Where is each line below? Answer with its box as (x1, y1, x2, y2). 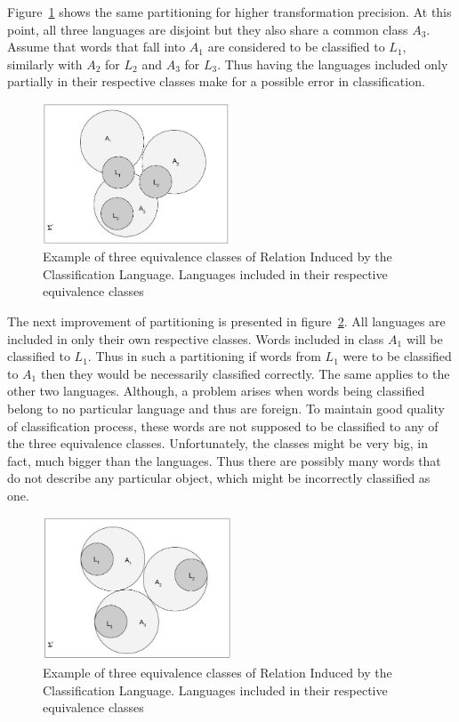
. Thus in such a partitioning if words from (87, 347, 321, 365)
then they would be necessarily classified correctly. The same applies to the (40, 364, 450, 382)
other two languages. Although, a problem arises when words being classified (7, 381, 425, 400)
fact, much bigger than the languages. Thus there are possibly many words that (7, 451, 441, 469)
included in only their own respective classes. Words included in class (7, 329, 384, 348)
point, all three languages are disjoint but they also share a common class (7, 20, 408, 38)
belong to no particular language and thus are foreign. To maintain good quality (7, 399, 445, 418)
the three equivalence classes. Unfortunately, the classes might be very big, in (7, 434, 429, 453)
